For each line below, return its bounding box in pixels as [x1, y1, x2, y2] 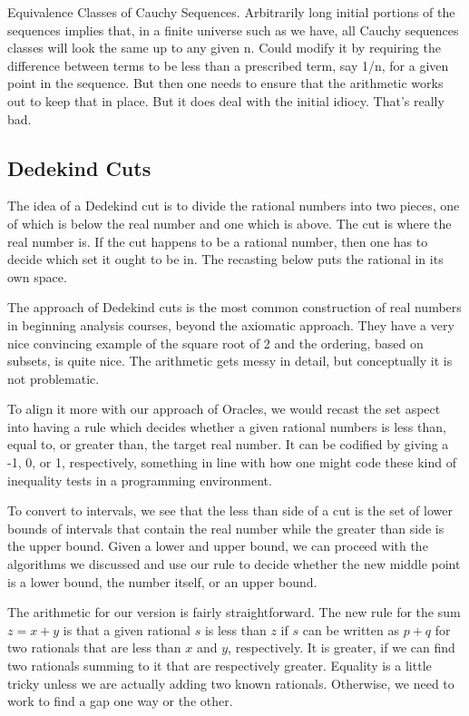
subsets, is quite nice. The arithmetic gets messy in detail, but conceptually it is [7, 351, 453, 370]
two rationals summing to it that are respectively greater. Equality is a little [7, 656, 432, 675]
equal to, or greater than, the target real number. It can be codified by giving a [7, 435, 449, 454]
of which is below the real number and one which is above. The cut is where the [7, 213, 452, 232]
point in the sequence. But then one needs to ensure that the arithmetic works [7, 74, 444, 93]
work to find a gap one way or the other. [7, 691, 233, 711]
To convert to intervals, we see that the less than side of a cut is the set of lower [7, 501, 453, 520]
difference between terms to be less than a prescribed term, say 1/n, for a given [7, 55, 449, 74]
